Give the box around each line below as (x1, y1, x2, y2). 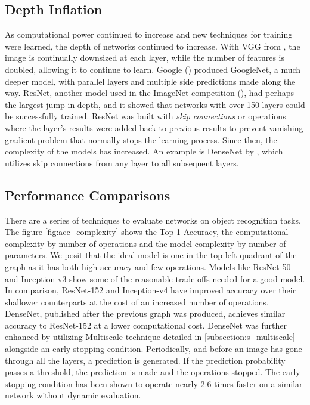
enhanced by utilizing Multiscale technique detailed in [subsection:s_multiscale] (5, 330, 295, 343)
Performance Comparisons (5, 186, 170, 204)
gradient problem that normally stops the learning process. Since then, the (5, 133, 277, 146)
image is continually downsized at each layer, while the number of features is (5, 51, 284, 64)
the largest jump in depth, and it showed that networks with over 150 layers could (5, 98, 305, 110)
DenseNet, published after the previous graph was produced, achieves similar (5, 307, 286, 320)
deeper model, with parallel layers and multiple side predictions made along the (5, 75, 296, 87)
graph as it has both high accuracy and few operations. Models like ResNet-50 (5, 260, 291, 273)
